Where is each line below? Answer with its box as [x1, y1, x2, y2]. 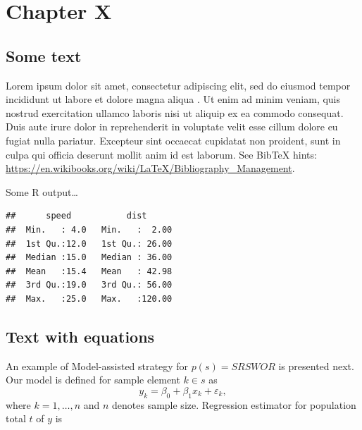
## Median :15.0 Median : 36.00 [6, 252, 173, 263]
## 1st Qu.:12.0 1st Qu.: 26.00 [6, 238, 173, 249]
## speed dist [6, 211, 147, 221]
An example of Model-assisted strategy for [6, 358, 188, 373]
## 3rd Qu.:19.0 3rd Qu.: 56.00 [6, 280, 173, 290]
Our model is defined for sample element [6, 372, 180, 387]
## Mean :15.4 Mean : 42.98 [6, 266, 173, 276]
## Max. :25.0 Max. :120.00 [6, 293, 173, 304]
